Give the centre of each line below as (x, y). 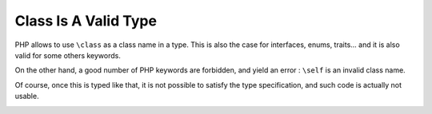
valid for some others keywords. (68, 55)
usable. (27, 96)
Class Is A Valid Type (86, 21)
